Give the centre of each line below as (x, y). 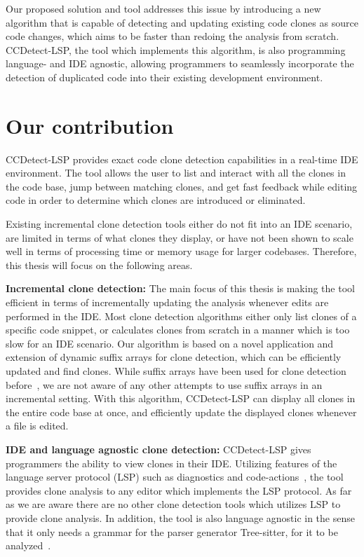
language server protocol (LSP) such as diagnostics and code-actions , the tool (175, 477)
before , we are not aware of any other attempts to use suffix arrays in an (164, 384)
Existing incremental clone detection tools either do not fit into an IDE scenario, (179, 224)
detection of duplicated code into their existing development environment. (164, 77)
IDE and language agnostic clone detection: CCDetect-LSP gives (159, 449)
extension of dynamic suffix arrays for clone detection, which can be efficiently (174, 357)
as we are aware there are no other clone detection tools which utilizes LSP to (173, 504)
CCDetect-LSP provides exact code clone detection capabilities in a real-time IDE (182, 159)
